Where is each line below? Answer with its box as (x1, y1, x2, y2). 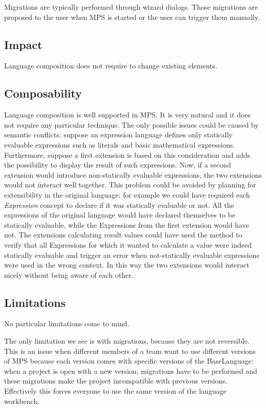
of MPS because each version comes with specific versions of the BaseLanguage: (4, 355, 254, 366)
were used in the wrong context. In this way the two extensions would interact (4, 259, 250, 270)
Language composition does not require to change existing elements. (4, 60, 217, 71)
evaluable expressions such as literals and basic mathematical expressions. (4, 139, 235, 150)
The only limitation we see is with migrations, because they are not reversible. (4, 335, 250, 346)
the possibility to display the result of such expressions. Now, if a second (4, 159, 231, 170)
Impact (4, 36, 42, 52)
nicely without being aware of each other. (4, 269, 134, 280)
